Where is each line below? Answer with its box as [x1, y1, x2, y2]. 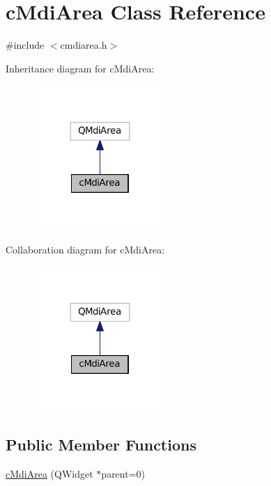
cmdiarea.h [60, 38, 107, 52]
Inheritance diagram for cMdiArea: [6, 61, 155, 75]
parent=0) [101, 467, 146, 481]
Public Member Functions [6, 434, 196, 455]
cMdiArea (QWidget [6, 467, 93, 481]
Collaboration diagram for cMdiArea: [6, 242, 165, 256]
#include [6, 38, 45, 52]
